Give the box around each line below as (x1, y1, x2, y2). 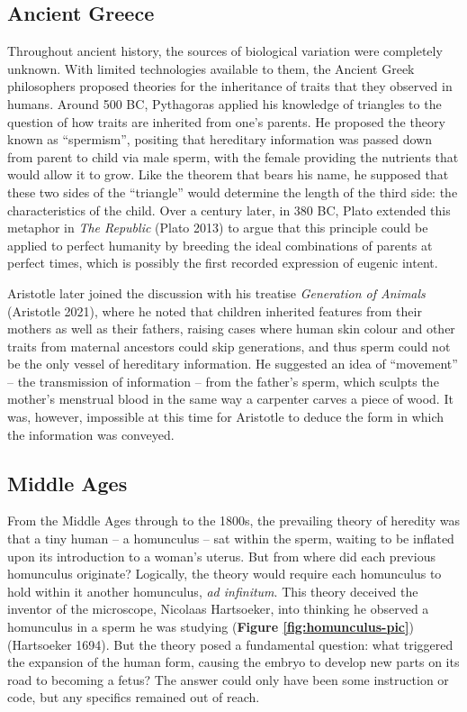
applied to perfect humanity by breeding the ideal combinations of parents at (7, 235, 433, 254)
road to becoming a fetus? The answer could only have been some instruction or (7, 670, 449, 689)
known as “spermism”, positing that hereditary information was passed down (7, 130, 433, 149)
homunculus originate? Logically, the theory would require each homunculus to (7, 564, 442, 583)
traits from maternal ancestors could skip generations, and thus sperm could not (7, 336, 451, 355)
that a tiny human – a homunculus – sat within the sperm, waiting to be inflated (7, 529, 454, 548)
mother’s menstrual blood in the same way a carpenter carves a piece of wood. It (7, 389, 454, 408)
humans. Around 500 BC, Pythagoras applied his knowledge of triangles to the (7, 94, 442, 113)
